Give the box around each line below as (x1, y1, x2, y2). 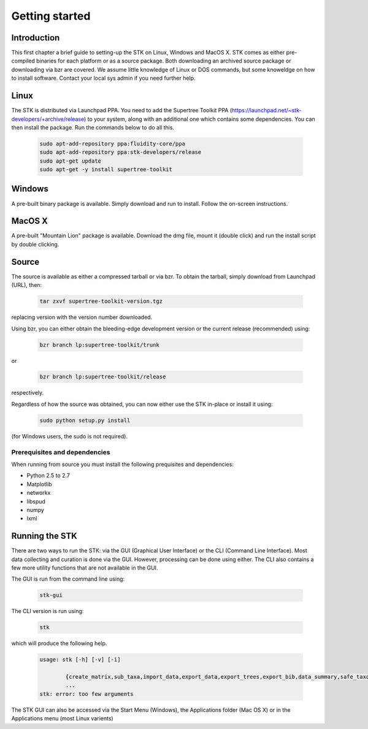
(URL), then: (11, 281, 42, 289)
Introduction (11, 32, 60, 43)
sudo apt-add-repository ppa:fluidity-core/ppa (39, 140, 185, 147)
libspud (26, 497, 46, 505)
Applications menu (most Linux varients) (11, 715, 113, 722)
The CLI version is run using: (11, 608, 84, 615)
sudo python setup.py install (39, 417, 131, 424)
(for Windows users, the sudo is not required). (11, 432, 128, 440)
